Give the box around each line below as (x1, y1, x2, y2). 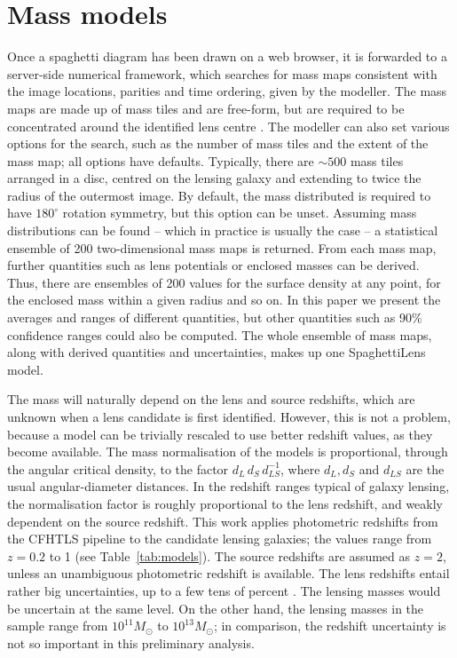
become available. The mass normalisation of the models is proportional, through (7, 442, 448, 461)
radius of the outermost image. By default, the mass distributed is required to (7, 186, 431, 204)
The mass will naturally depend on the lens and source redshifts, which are (7, 390, 415, 408)
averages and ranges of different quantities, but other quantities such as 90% (7, 308, 422, 327)
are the (406, 459, 445, 478)
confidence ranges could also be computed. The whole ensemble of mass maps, (7, 325, 432, 344)
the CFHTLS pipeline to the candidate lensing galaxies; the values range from (7, 529, 432, 548)
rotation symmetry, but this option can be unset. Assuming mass (62, 203, 417, 222)
